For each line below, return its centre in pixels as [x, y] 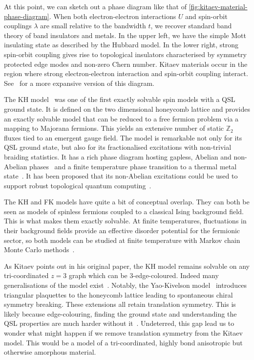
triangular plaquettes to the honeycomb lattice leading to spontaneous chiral [118, 294]
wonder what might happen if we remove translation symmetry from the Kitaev [123, 333]
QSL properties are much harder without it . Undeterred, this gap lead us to [119, 323]
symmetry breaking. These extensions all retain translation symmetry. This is [120, 304]
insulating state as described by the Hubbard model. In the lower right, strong [121, 45]
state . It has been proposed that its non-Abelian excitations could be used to [121, 176]
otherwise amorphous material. [50, 352]
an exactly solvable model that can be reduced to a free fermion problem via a [121, 118]
